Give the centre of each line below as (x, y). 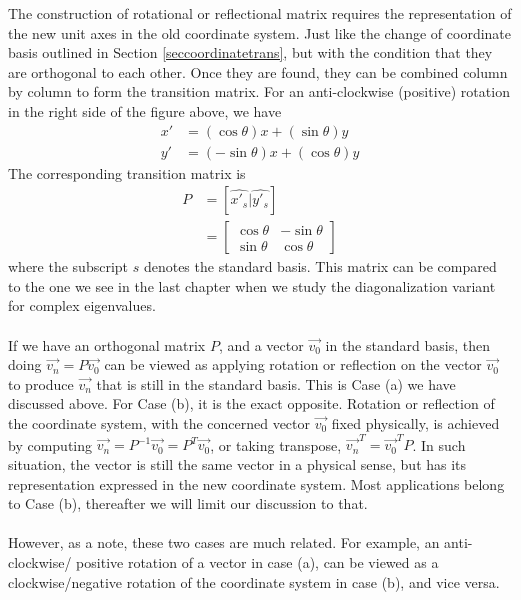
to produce (41, 383)
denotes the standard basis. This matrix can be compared (320, 266)
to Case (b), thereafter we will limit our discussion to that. (188, 503)
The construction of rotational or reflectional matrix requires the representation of (260, 13)
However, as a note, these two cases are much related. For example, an (224, 542)
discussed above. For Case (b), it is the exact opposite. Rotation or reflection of (251, 403)
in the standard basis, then (407, 344)
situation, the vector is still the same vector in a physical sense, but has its (237, 463)
